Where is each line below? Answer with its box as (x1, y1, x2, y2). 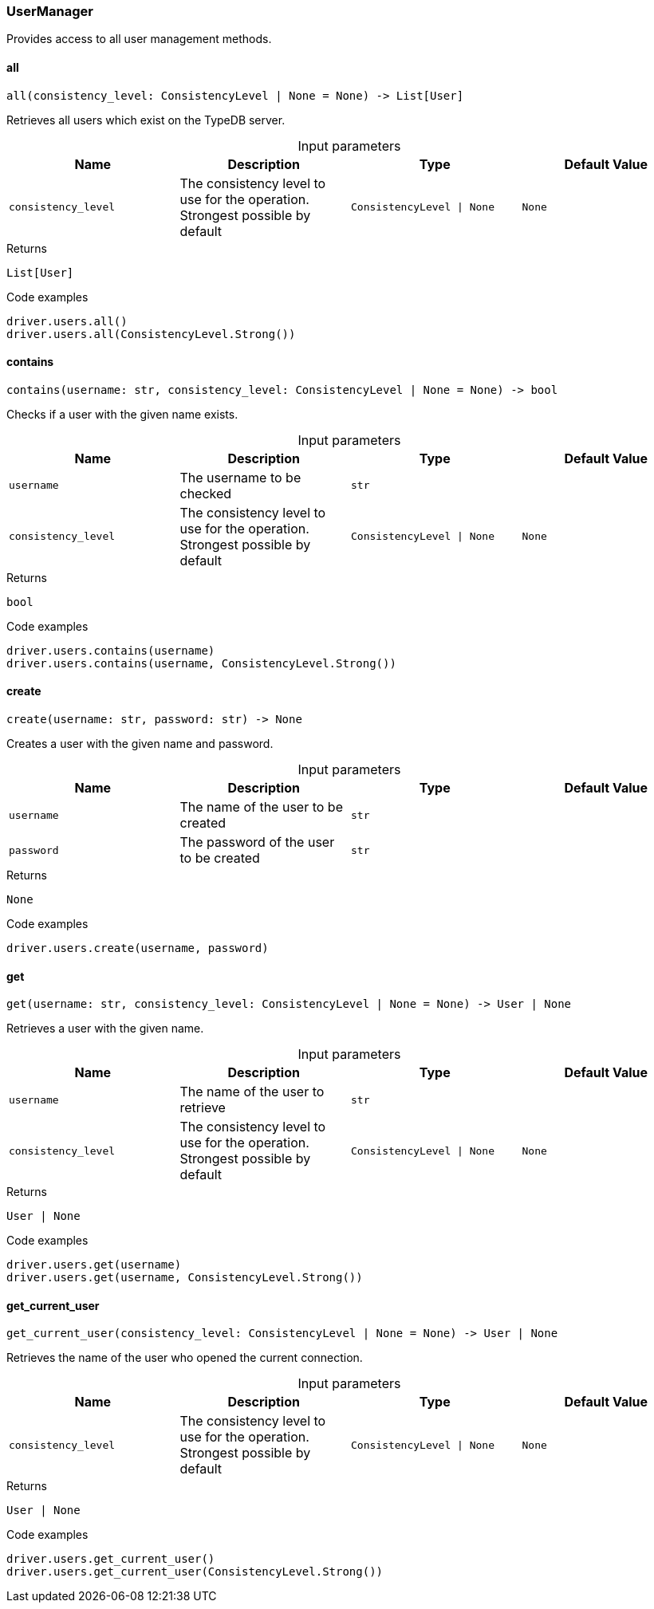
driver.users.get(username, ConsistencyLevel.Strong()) (6, 1271, 363, 1284)
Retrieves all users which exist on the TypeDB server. (6, 112, 286, 127)
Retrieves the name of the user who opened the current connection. (6, 1351, 363, 1365)
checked (179, 485, 232, 502)
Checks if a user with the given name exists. (6, 407, 238, 421)
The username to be (179, 469, 301, 486)
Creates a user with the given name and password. (6, 737, 274, 751)
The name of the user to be (179, 799, 343, 816)
